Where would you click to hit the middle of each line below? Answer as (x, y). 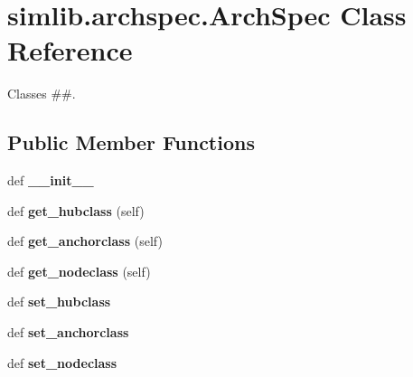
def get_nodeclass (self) (79, 271)
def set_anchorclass (68, 332)
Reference (70, 50)
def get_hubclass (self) (76, 210)
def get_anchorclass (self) (85, 241)
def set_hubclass (59, 302)
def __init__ (51, 180)
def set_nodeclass (62, 362)
